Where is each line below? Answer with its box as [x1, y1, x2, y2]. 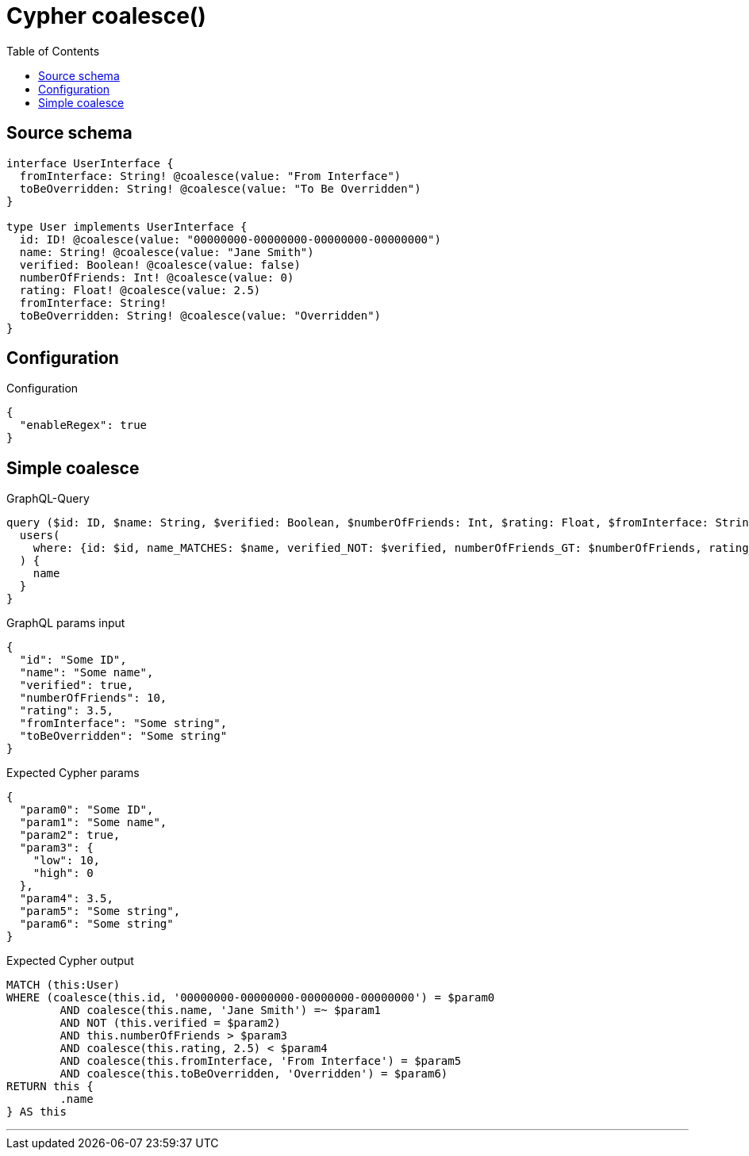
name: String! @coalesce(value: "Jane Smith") [19, 245, 314, 258]
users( [19, 529, 60, 542]
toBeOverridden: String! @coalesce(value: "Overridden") [19, 308, 382, 322]
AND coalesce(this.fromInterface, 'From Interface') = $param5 [60, 1055, 462, 1068]
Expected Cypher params [6, 766, 140, 780]
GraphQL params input [6, 616, 125, 630]
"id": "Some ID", [19, 653, 127, 667]
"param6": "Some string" [19, 917, 174, 931]
